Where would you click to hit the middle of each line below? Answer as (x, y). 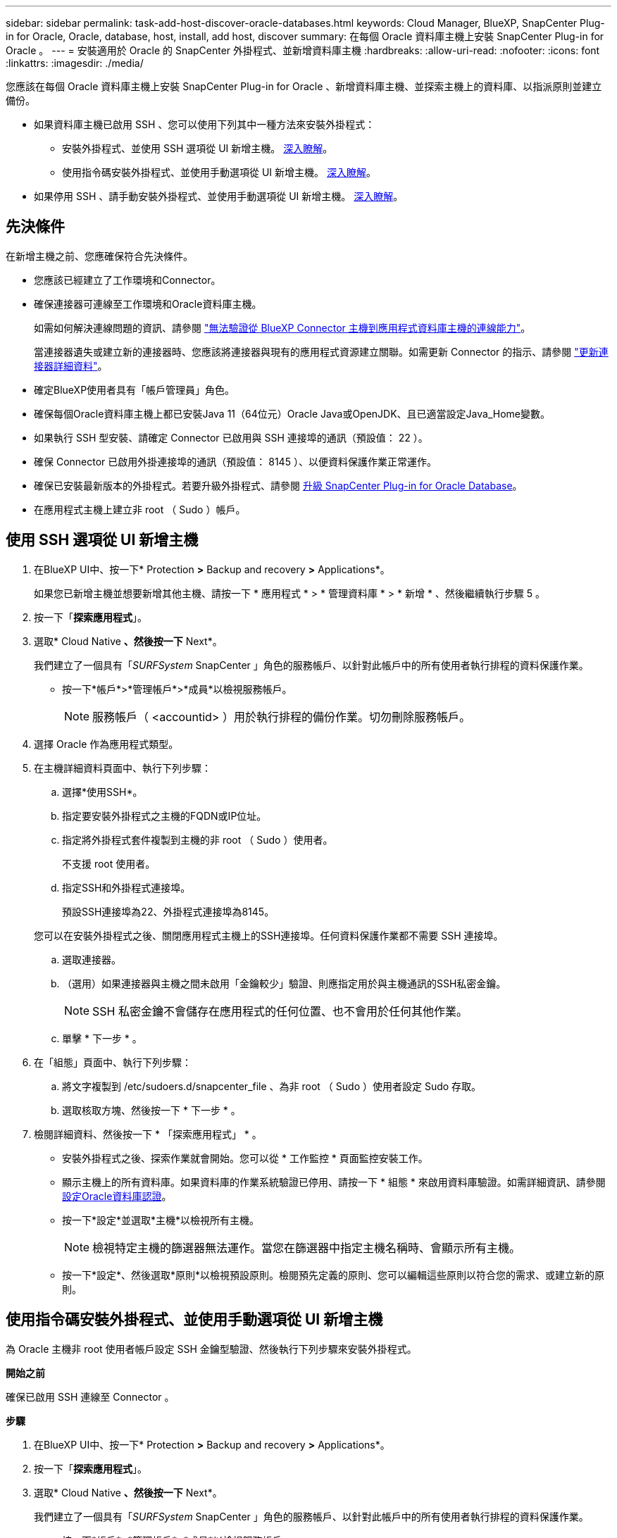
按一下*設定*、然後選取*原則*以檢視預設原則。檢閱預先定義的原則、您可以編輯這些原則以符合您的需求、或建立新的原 (334, 1275)
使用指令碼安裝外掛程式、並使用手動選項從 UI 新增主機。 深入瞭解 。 (219, 172)
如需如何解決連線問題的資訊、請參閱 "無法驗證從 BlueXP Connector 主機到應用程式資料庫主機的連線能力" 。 (282, 327)
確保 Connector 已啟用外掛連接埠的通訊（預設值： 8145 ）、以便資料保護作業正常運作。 (235, 461)
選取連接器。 (92, 959)
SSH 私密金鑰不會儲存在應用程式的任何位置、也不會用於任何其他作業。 (280, 1011)
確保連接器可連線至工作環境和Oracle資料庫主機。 (148, 304)
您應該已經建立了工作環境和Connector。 (127, 280)
